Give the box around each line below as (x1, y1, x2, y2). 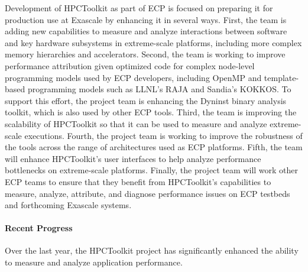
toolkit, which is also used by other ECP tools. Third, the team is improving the (5, 106, 297, 118)
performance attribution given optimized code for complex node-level (5, 59, 255, 72)
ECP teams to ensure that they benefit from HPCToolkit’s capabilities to (5, 175, 271, 187)
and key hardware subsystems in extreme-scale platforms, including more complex (5, 36, 302, 48)
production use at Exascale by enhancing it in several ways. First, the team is (5, 13, 287, 25)
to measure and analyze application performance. (5, 256, 183, 268)
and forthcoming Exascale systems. (5, 199, 132, 211)
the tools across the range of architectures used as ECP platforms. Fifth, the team (5, 141, 303, 153)
